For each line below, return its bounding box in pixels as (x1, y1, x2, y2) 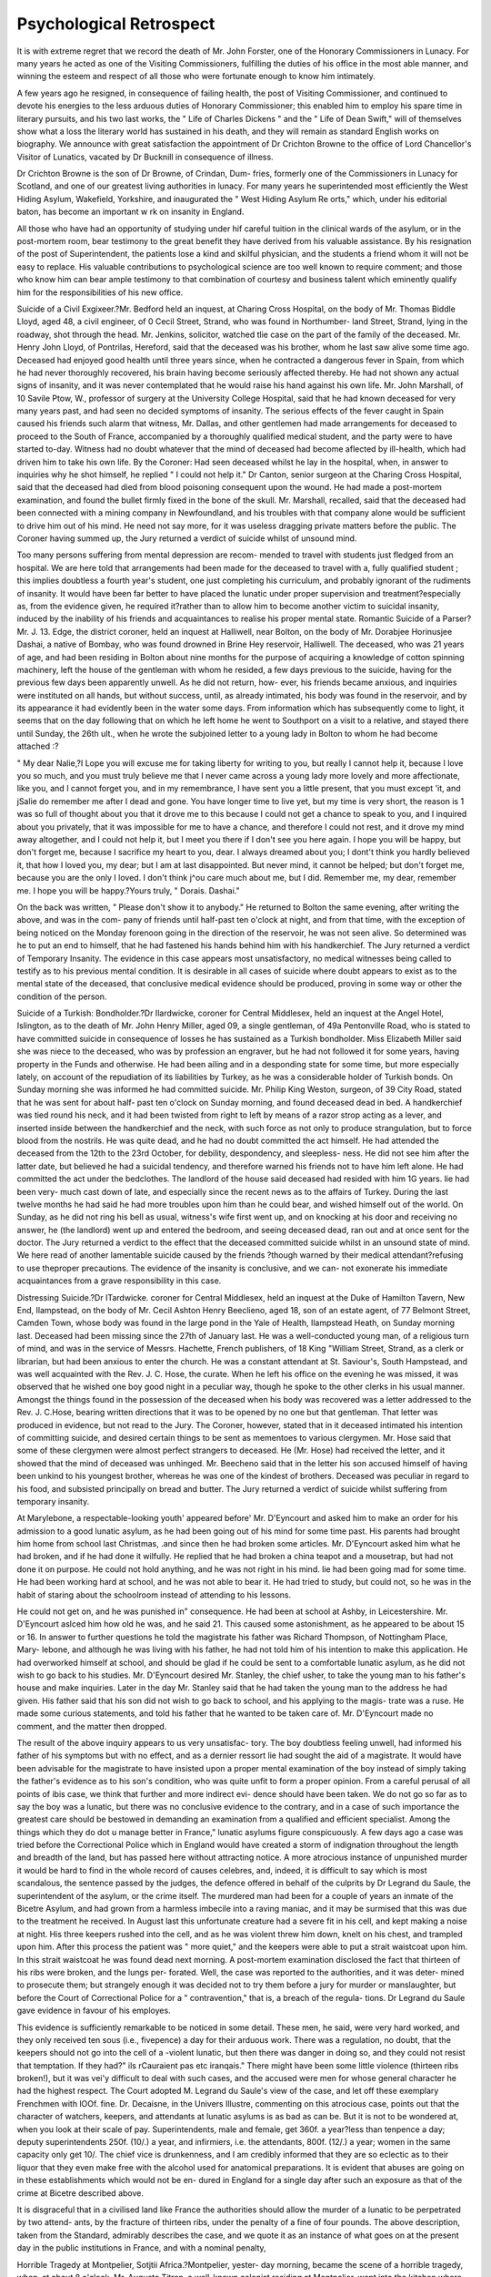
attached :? (16, 740, 59, 751)
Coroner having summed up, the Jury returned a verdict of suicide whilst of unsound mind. (16, 533, 357, 544)
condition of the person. (16, 991, 107, 1002)
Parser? (442, 613, 472, 624)
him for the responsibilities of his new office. (16, 287, 184, 298)
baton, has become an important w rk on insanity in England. (16, 206, 245, 218)
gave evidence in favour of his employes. (16, 2005, 172, 2017)
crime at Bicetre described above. (16, 2187, 145, 2199)
